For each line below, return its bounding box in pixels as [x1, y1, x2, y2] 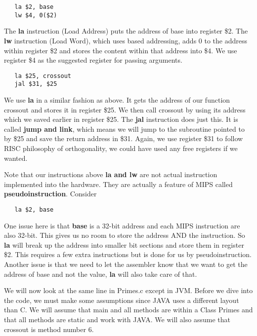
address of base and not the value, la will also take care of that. [4, 268, 197, 279]
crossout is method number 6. [4, 324, 94, 334]
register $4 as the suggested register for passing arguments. [4, 55, 182, 65]
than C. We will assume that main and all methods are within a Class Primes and [4, 304, 253, 315]
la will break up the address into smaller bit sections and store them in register [4, 239, 244, 250]
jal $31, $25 [14, 80, 57, 88]
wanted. [4, 152, 28, 163]
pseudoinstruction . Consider [4, 188, 97, 199]
